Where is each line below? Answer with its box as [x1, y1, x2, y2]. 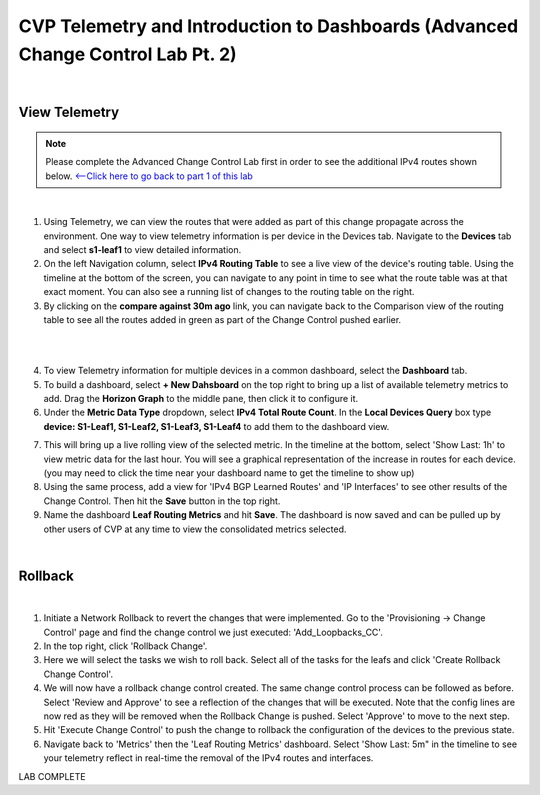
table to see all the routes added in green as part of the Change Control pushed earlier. [43, 314, 402, 326]
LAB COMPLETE [18, 770, 86, 782]
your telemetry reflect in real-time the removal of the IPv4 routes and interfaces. [43, 752, 374, 764]
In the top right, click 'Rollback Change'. [43, 640, 208, 652]
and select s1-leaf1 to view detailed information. [43, 244, 242, 256]
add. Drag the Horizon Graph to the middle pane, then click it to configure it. [43, 393, 359, 404]
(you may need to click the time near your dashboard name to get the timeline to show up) [43, 466, 415, 479]
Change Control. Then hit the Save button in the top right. [43, 495, 281, 507]
